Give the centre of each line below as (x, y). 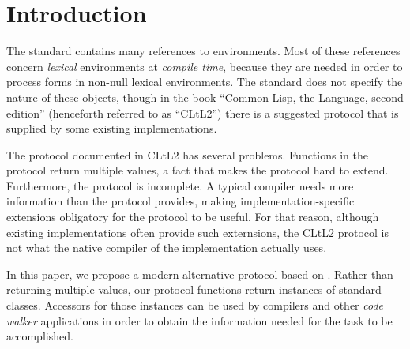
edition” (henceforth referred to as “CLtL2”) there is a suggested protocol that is (203, 113)
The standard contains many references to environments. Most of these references (203, 51)
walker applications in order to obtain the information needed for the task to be (199, 320)
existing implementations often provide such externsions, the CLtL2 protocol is (197, 232)
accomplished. (40, 336)
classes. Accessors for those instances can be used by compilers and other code (195, 305)
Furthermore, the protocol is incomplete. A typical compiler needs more (180, 185)
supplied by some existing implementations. (112, 128)
